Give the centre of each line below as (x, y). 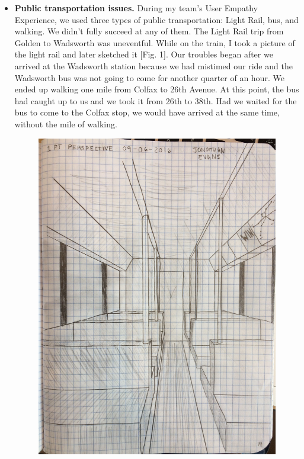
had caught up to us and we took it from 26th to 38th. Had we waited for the (156, 100)
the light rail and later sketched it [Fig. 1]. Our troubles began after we (144, 54)
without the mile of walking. (66, 123)
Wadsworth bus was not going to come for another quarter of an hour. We (149, 77)
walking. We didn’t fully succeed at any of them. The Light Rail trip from (149, 31)
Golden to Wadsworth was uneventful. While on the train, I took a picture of (155, 42)
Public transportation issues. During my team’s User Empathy (136, 8)
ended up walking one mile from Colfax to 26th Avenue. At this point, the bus (157, 89)
